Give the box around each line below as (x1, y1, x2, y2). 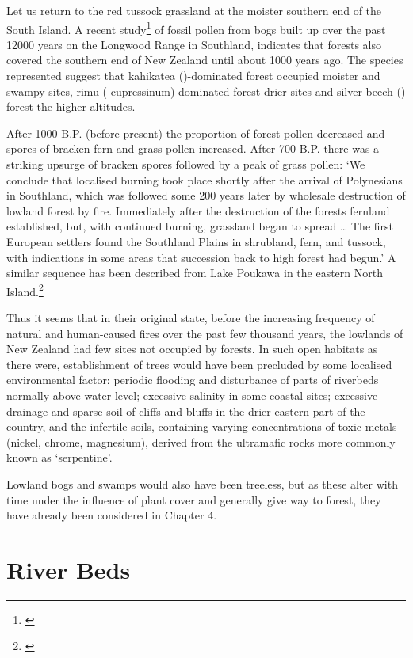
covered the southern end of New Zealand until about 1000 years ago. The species (6, 51, 403, 68)
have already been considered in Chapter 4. (6, 507, 217, 523)
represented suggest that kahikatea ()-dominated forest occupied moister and (6, 67, 380, 84)
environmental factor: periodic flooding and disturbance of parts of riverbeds (6, 371, 379, 388)
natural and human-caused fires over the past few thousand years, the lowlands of (6, 325, 403, 341)
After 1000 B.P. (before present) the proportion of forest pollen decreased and (6, 124, 385, 141)
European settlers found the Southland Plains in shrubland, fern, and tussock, (6, 233, 386, 249)
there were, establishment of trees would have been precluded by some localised (6, 356, 392, 372)
